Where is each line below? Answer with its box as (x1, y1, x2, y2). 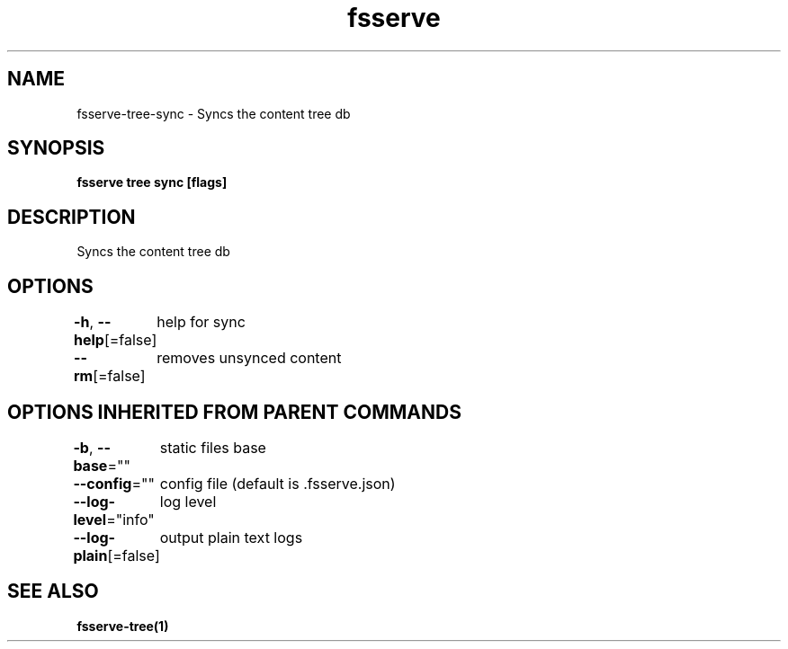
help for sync (157, 313, 246, 332)
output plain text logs (159, 528, 303, 547)
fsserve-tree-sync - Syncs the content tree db (76, 105, 351, 121)
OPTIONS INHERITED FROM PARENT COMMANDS (7, 400, 461, 423)
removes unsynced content (157, 349, 342, 368)
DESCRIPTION (7, 205, 136, 228)
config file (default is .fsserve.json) (159, 474, 396, 493)
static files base (159, 438, 266, 457)
